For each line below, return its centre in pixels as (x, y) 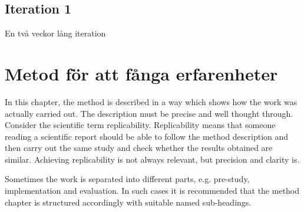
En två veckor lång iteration (55, 33)
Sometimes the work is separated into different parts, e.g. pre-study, (127, 179)
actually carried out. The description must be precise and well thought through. (149, 113)
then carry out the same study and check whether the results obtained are (139, 148)
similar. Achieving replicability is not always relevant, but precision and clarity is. (152, 159)
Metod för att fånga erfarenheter (141, 73)
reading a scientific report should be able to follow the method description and (147, 136)
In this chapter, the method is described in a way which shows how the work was (151, 101)
